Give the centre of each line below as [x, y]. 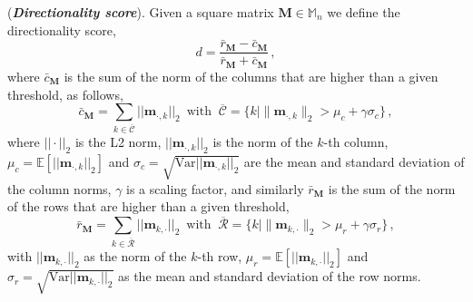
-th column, [356, 142]
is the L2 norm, [118, 142]
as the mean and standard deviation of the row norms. [269, 276]
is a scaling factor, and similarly [215, 188]
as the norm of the [135, 256]
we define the [364, 12]
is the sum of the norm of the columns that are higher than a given [251, 76]
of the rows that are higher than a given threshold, [148, 206]
